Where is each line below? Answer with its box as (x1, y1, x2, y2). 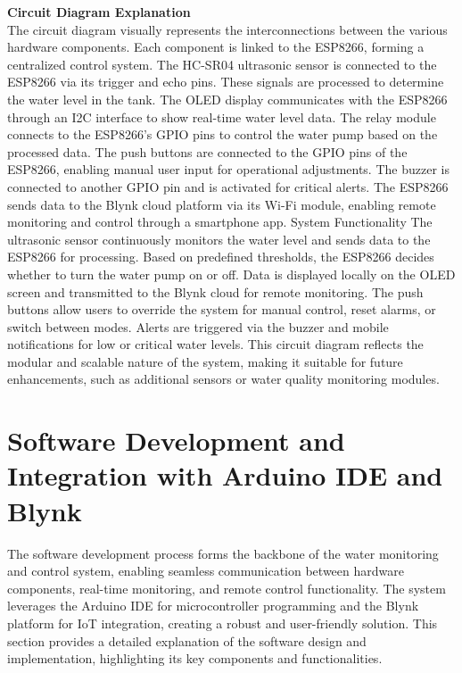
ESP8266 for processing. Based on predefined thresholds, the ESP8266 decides (7, 247, 434, 266)
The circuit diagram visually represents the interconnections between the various (7, 20, 448, 38)
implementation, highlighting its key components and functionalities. (7, 649, 383, 668)
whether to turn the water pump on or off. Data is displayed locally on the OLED (7, 264, 456, 283)
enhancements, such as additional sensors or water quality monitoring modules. (7, 370, 440, 388)
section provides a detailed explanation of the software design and (7, 631, 367, 650)
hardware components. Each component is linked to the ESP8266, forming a (7, 37, 425, 56)
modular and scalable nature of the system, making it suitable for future (7, 352, 403, 370)
